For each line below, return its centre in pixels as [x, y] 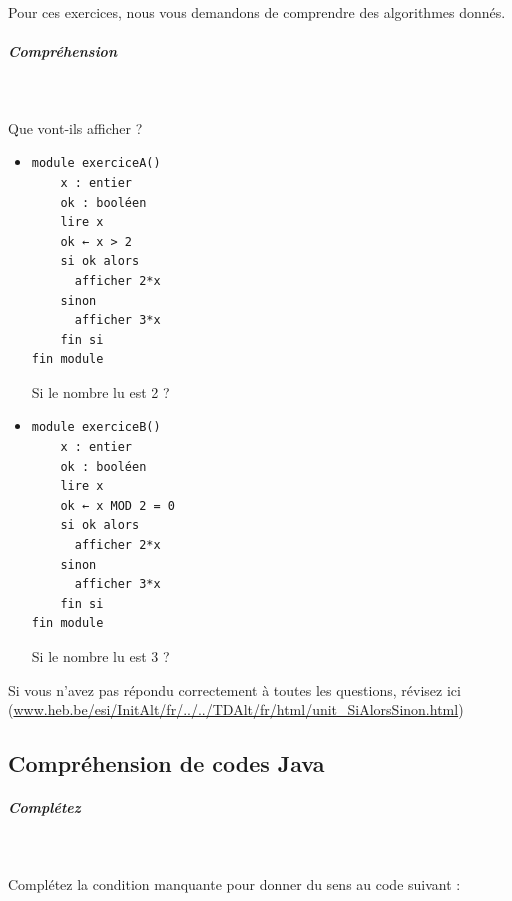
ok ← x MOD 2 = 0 [117, 505]
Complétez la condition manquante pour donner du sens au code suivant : [234, 883]
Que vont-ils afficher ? [75, 127]
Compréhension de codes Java [166, 763]
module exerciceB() [96, 427]
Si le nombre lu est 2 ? [100, 391]
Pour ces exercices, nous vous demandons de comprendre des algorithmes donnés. [257, 12]
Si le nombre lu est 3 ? [100, 656]
